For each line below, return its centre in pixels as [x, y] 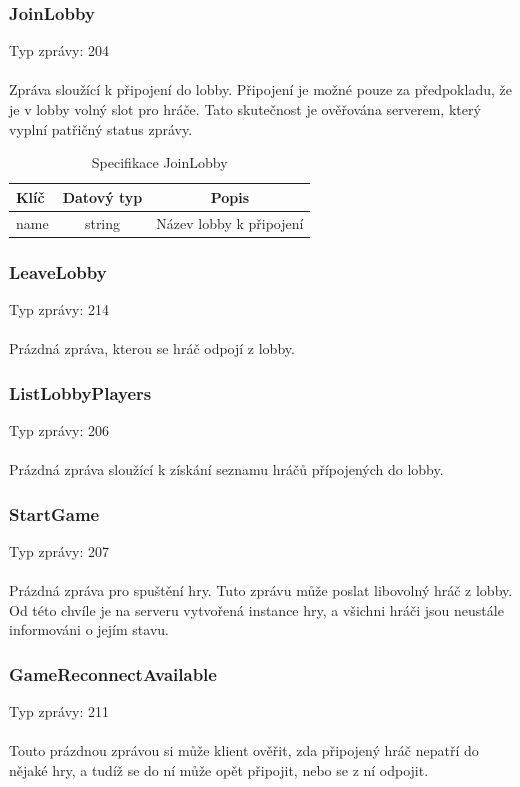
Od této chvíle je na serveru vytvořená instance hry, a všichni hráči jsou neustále [256, 609]
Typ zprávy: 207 [59, 550]
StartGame [54, 513]
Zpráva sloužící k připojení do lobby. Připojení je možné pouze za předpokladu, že [260, 89]
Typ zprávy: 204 [59, 50]
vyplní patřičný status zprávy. [101, 128]
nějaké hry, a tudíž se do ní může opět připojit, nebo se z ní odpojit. [219, 769]
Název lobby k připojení [230, 222]
